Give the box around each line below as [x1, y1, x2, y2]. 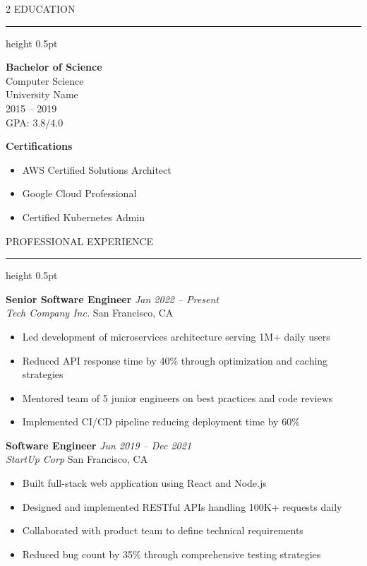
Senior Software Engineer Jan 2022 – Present [6, 291, 219, 306]
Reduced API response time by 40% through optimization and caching [22, 353, 328, 367]
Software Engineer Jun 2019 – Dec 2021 [6, 437, 192, 452]
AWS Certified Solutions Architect [22, 162, 172, 177]
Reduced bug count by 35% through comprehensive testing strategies [22, 546, 321, 561]
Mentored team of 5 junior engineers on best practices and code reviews [22, 390, 333, 405]
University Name [6, 87, 78, 102]
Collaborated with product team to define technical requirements [22, 523, 303, 538]
